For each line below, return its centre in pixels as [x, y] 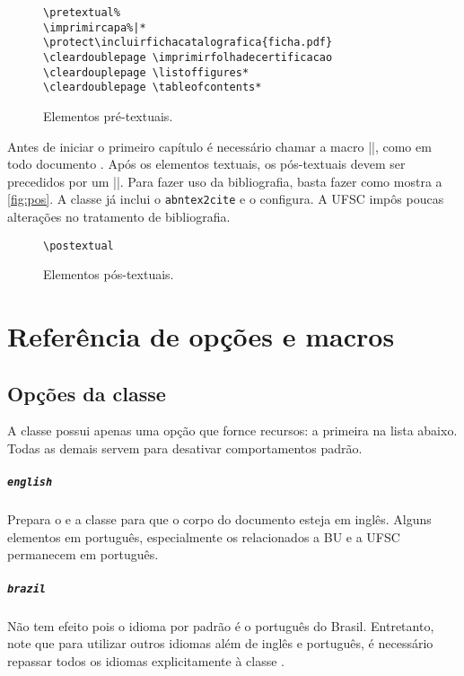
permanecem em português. [83, 554]
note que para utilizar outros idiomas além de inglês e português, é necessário [220, 643]
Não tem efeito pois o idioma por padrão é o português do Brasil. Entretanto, [221, 625]
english [30, 483]
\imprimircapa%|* [95, 27]
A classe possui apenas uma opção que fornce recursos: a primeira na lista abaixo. [232, 430]
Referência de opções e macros [201, 336]
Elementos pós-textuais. [109, 274]
